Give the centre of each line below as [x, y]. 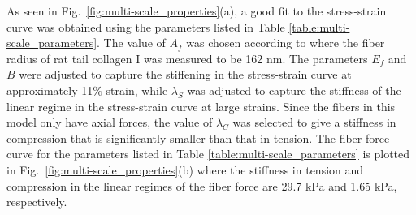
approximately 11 [50, 90]
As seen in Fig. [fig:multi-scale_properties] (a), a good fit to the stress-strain [197, 11]
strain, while [137, 90]
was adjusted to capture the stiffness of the [294, 90]
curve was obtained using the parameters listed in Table [146, 26]
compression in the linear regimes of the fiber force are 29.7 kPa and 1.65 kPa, [202, 185]
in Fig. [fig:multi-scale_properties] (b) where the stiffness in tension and [185, 169]
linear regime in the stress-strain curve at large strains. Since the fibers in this [201, 106]
